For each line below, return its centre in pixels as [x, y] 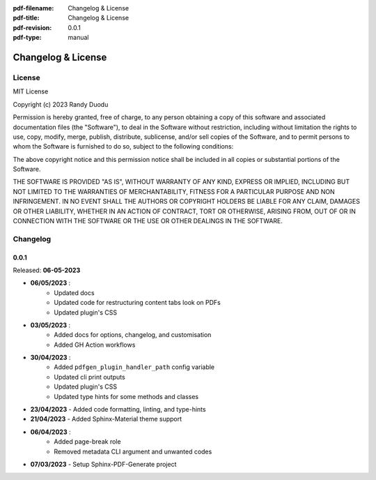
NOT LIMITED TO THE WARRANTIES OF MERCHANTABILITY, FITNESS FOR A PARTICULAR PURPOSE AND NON [174, 191]
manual [78, 38]
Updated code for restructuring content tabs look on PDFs [137, 303]
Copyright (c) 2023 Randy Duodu [61, 104]
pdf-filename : [33, 8]
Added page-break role [87, 442]
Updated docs [74, 292]
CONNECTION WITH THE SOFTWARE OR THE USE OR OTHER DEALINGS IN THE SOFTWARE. [148, 221]
